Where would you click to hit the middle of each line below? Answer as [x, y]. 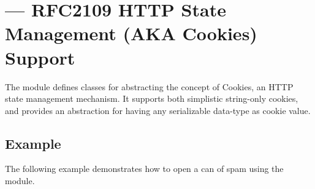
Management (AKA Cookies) [131, 33]
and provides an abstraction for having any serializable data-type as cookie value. [158, 110]
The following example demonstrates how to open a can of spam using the [144, 169]
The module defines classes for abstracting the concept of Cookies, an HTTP [149, 86]
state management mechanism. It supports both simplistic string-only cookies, [152, 98]
